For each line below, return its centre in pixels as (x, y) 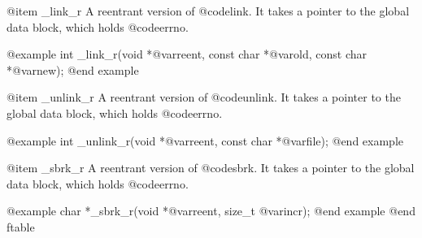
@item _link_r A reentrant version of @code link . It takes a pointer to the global (208, 11)
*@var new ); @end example (73, 69)
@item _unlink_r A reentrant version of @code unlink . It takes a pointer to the (204, 97)
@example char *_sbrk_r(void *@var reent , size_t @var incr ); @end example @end (211, 211)
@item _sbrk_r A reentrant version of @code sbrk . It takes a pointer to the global (211, 168)
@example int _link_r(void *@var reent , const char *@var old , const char (187, 54)
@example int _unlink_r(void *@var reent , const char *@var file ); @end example (205, 140)
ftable (21, 226)
